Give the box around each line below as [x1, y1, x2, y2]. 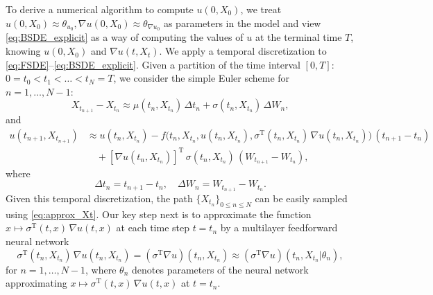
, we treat [240, 2, 282, 16]
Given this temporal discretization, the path [6, 191, 193, 206]
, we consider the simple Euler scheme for [113, 71, 290, 85]
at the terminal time [255, 30, 342, 44]
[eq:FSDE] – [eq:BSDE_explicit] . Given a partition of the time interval [6, 57, 300, 71]
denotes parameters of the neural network [132, 262, 309, 276]
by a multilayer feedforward [220, 220, 338, 235]
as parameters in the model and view [163, 15, 321, 30]
